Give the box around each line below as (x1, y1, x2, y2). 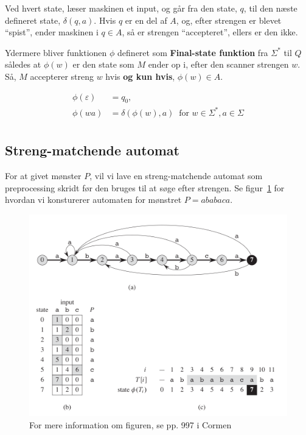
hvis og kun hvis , (105, 69, 175, 82)
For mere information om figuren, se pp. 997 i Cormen (29, 418, 232, 431)
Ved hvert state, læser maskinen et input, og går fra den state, (5, 2, 237, 14)
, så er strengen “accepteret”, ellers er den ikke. (122, 26, 298, 38)
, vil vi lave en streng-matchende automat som (89, 169, 263, 182)
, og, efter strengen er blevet (176, 13, 282, 26)
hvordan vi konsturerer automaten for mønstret (5, 193, 182, 206)
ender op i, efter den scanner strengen (148, 58, 289, 71)
